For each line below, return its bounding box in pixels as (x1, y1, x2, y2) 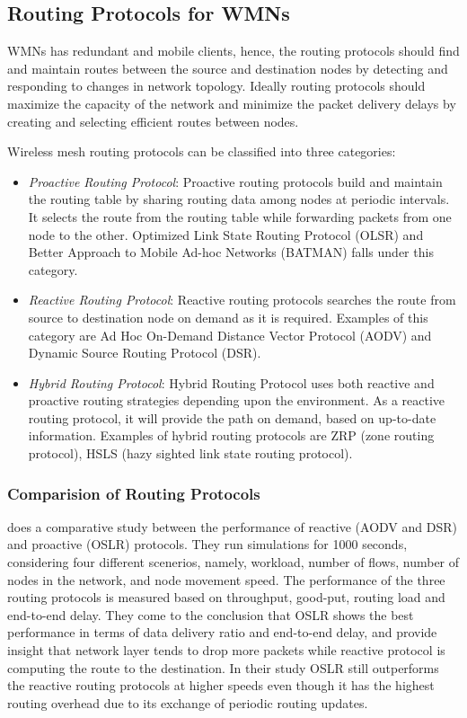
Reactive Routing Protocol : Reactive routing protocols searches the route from (28, 290, 456, 309)
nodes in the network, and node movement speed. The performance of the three (7, 570, 445, 589)
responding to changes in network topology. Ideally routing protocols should (7, 76, 426, 95)
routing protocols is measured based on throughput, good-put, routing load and (7, 588, 445, 607)
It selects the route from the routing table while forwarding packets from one (28, 207, 452, 226)
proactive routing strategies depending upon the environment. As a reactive (28, 391, 445, 410)
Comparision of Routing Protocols (7, 482, 260, 504)
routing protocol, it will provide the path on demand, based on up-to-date (28, 408, 436, 427)
